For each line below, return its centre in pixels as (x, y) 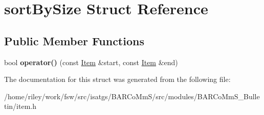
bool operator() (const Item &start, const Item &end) (91, 62)
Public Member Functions (74, 40)
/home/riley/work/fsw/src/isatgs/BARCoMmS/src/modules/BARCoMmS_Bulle (132, 96)
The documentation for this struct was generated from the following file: (117, 79)
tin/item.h (20, 106)
